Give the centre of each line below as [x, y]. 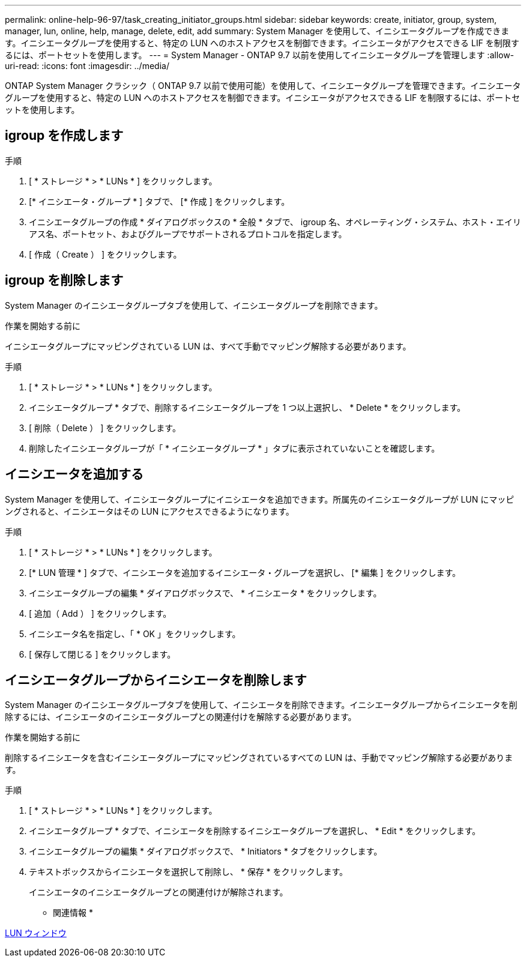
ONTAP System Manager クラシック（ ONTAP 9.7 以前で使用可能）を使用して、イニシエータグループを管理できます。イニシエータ [263, 86]
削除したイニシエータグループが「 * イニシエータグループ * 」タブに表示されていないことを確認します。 [234, 448]
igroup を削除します [64, 280]
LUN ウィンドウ [36, 933]
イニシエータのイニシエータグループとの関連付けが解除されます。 [159, 892]
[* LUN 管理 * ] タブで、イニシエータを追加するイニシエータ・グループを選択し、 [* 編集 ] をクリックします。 [245, 572]
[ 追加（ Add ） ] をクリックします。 [100, 613]
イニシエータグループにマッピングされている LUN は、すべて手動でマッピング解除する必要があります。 [208, 346]
